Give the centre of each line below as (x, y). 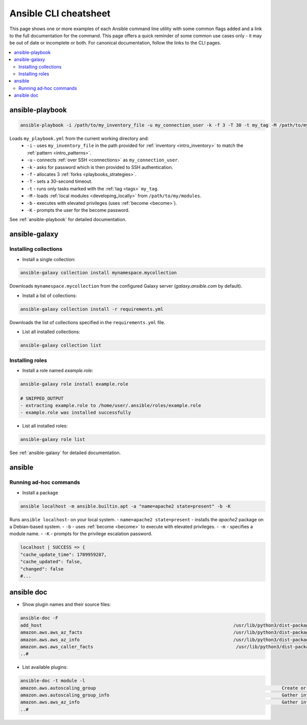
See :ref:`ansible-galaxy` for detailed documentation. (65, 453)
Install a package (40, 493)
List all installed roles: (45, 426)
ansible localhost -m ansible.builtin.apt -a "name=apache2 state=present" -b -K (126, 506)
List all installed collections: (51, 332)
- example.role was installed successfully (76, 413)
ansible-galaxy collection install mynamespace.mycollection (98, 273)
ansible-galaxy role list (53, 440)
